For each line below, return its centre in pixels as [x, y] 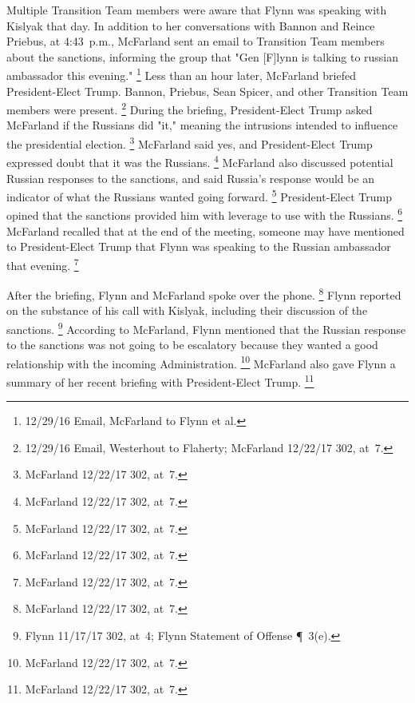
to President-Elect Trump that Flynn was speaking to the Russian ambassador [199, 246]
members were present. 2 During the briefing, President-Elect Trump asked [190, 108]
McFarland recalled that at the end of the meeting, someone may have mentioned [206, 230]
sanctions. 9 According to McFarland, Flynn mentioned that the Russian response [206, 328]
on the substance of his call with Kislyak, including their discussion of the [187, 310]
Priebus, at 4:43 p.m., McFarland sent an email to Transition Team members [196, 41]
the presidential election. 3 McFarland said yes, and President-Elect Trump [190, 143]
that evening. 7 [43, 264]
